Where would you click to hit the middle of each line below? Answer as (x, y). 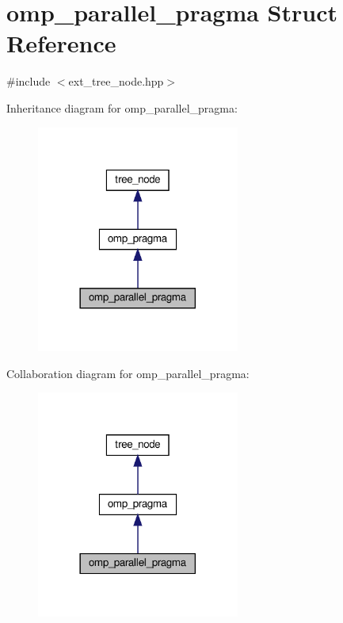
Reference (61, 43)
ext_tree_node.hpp (116, 81)
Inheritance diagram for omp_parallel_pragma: (122, 107)
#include (29, 81)
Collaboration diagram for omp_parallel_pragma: (128, 373)
